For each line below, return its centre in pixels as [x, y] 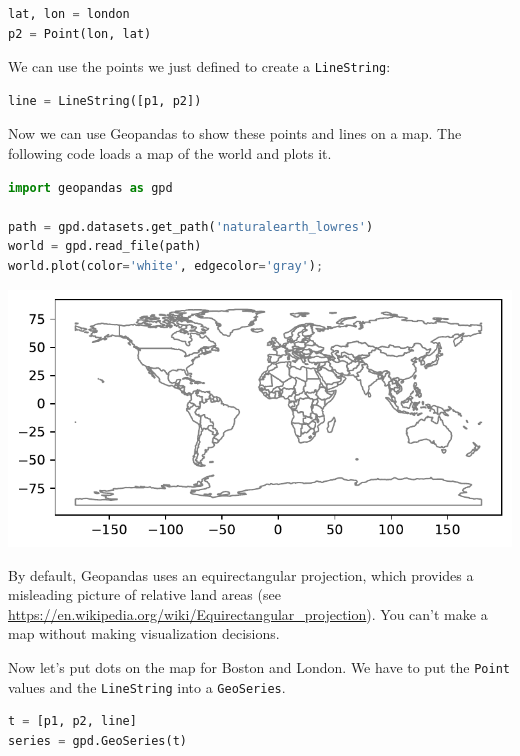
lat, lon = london [69, 14]
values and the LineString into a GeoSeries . [147, 686]
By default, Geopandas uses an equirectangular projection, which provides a [241, 574]
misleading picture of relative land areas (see [144, 594]
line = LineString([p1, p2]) [105, 100]
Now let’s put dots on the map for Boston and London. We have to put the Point [259, 667]
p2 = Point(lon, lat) [80, 33]
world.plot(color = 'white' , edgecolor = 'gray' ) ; [166, 266]
